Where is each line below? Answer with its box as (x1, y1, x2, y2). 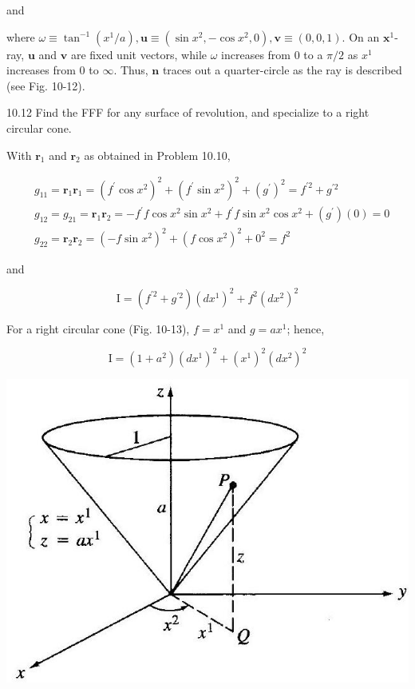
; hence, (287, 320, 325, 337)
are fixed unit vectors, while (70, 46, 207, 62)
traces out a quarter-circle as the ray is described (162, 62, 402, 78)
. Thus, (113, 62, 148, 78)
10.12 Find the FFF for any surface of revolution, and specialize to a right (6, 104, 370, 121)
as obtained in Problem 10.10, (84, 146, 231, 163)
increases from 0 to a (221, 46, 323, 62)
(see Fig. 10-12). (6, 77, 85, 94)
